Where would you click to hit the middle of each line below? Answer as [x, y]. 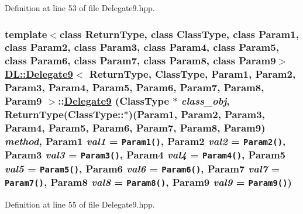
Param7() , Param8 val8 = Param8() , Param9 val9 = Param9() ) [148, 182]
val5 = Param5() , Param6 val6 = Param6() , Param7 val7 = [142, 168]
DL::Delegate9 [39, 74]
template [26, 34]
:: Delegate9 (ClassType [114, 101]
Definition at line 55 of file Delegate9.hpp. [80, 204]
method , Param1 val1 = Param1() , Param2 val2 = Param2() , [145, 141]
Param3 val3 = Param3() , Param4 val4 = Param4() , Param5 [145, 155]
